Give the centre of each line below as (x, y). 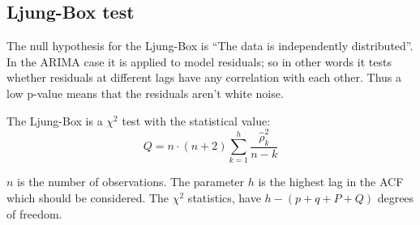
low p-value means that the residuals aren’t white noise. (145, 93)
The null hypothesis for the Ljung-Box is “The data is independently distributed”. (210, 46)
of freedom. (34, 213)
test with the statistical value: (196, 120)
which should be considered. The (88, 198)
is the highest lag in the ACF (331, 182)
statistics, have (224, 198)
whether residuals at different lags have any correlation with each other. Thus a (204, 77)
